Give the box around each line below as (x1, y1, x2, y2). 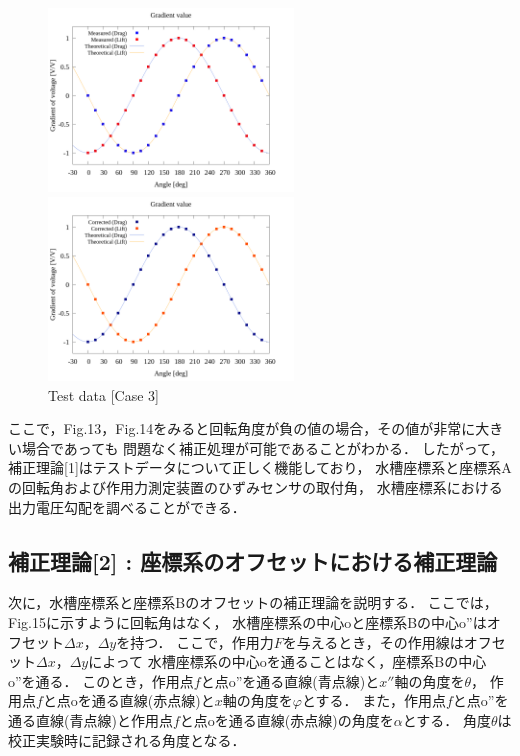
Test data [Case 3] (48, 384, 159, 405)
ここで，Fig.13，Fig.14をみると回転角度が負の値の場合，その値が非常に (8, 418, 476, 439)
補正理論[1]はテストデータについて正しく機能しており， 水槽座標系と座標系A (8, 457, 512, 478)
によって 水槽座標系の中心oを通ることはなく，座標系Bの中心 (88, 651, 487, 672)
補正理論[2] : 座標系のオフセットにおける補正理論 (8, 545, 498, 576)
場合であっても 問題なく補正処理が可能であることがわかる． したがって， (21, 437, 504, 458)
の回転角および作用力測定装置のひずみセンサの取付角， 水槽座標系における (8, 477, 503, 498)
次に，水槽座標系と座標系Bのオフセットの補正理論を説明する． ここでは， (8, 592, 498, 613)
